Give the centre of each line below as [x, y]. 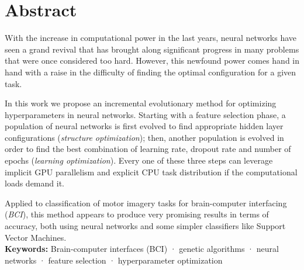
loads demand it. [34, 183]
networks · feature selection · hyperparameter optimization [114, 260]
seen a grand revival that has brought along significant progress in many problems [152, 49]
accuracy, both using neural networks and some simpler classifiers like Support [145, 226]
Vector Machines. [36, 237]
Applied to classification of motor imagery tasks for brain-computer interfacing [146, 202]
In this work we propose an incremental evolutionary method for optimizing [141, 103]
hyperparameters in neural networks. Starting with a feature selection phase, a [145, 114]
